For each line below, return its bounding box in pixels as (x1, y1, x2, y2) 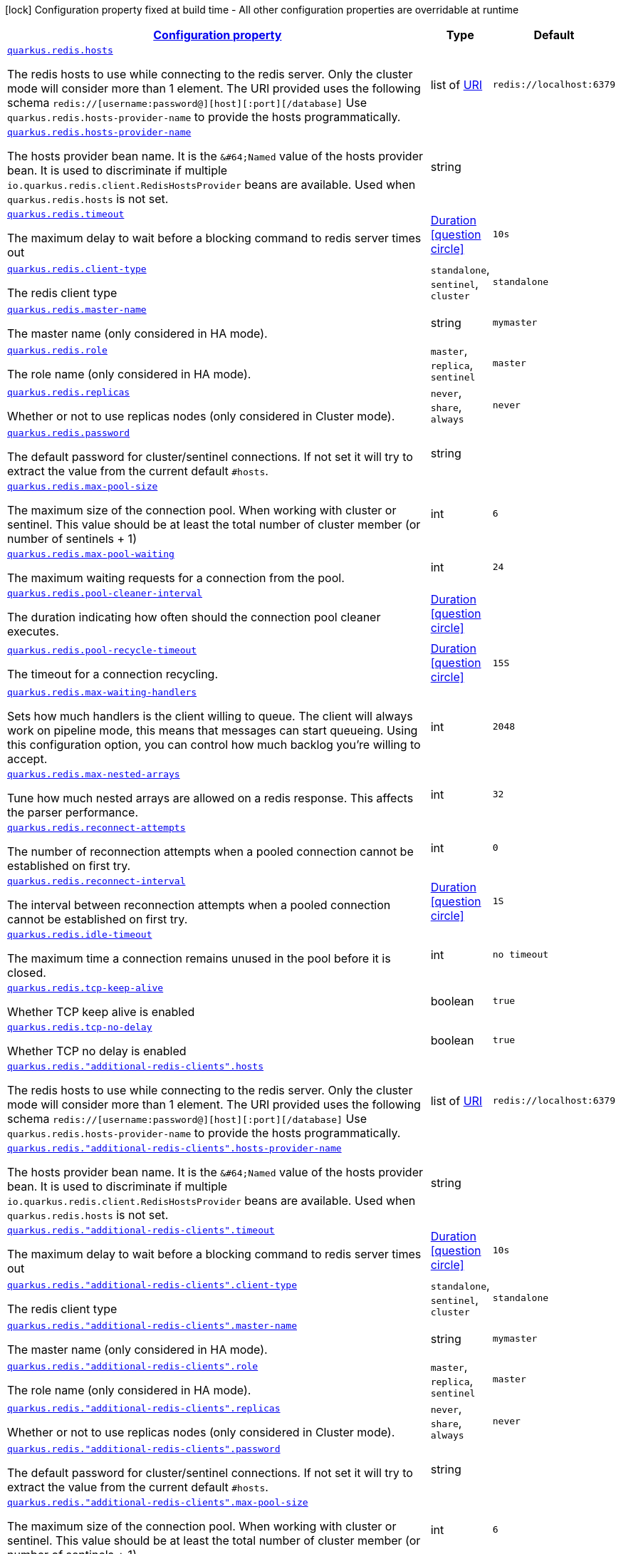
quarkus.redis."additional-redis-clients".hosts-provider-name (7, 1143, 342, 1154)
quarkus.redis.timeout (7, 209, 125, 219)
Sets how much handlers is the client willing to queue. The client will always (7, 709, 413, 723)
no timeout (492, 949, 549, 960)
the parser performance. (7, 805, 139, 819)
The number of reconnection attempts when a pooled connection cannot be (7, 844, 414, 859)
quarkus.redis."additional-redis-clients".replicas (7, 1403, 281, 1414)
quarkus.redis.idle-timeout (7, 929, 152, 940)
